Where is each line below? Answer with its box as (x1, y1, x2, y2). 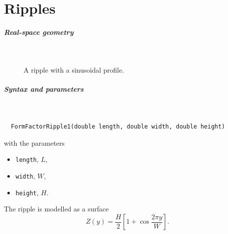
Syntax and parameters (4, 83, 84, 94)
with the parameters (4, 137, 65, 148)
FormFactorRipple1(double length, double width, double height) (11, 123, 226, 130)
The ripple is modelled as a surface (4, 204, 109, 214)
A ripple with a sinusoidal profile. (24, 64, 124, 75)
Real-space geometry (4, 26, 74, 37)
